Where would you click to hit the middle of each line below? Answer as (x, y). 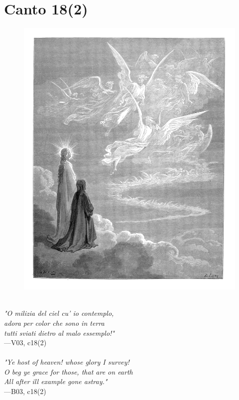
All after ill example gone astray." (56, 381)
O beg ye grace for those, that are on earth (68, 371)
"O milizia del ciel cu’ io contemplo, (59, 313)
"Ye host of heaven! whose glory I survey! (67, 362)
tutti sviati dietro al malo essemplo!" (59, 333)
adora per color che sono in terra (54, 323)
